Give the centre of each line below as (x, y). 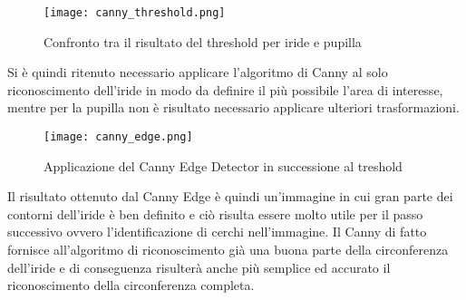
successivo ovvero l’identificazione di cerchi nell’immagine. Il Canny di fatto (217, 232)
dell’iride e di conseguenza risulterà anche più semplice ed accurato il (199, 267)
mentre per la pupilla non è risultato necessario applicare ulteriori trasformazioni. (233, 107)
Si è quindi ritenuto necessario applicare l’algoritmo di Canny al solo (198, 72)
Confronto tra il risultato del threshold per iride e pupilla (203, 41)
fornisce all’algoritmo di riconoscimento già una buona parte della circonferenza (228, 250)
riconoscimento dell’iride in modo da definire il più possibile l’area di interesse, (225, 89)
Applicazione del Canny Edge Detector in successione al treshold (223, 165)
